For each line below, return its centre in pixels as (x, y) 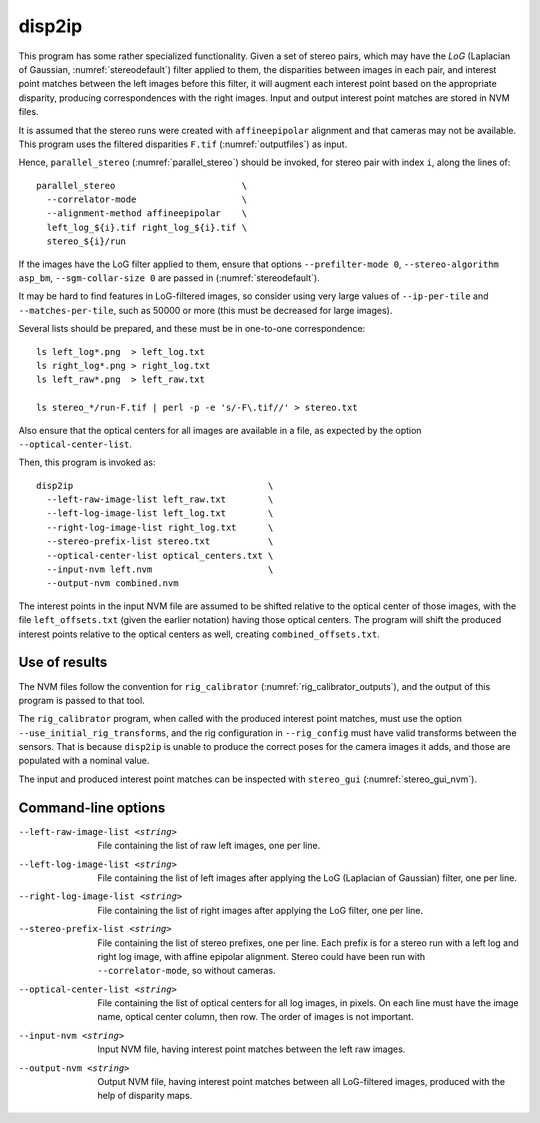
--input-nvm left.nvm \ (160, 569)
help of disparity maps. (145, 1096)
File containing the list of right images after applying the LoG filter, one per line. (260, 910)
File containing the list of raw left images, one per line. (209, 846)
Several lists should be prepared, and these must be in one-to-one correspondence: (192, 329)
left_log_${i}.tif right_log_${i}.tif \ (147, 227)
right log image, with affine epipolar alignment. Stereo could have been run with (261, 956)
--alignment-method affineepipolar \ (147, 213)
